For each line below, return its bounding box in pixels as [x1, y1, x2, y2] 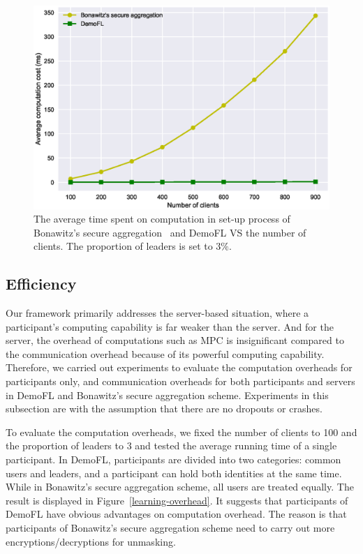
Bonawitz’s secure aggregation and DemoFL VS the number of [34, 225, 306, 239]
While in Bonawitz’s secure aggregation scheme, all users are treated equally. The [6, 479, 354, 494]
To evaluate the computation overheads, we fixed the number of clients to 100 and [6, 424, 357, 439]
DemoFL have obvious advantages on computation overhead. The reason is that [6, 507, 347, 521]
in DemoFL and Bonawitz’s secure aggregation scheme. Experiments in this [6, 387, 329, 402]
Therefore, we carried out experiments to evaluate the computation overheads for [6, 360, 353, 375]
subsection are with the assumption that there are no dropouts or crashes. [6, 401, 323, 416]
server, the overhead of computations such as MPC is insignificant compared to [6, 333, 344, 347]
